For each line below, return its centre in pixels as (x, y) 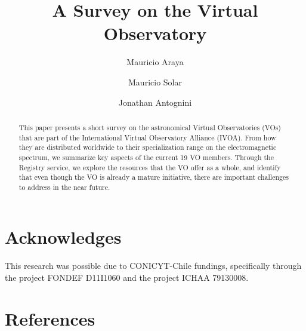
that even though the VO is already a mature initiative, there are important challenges (154, 177)
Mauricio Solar (155, 82)
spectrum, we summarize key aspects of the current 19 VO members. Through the (146, 157)
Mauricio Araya (155, 62)
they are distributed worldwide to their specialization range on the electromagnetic (148, 147)
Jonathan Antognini (155, 102)
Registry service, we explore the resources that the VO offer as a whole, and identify (150, 167)
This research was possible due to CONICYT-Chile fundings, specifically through (153, 266)
